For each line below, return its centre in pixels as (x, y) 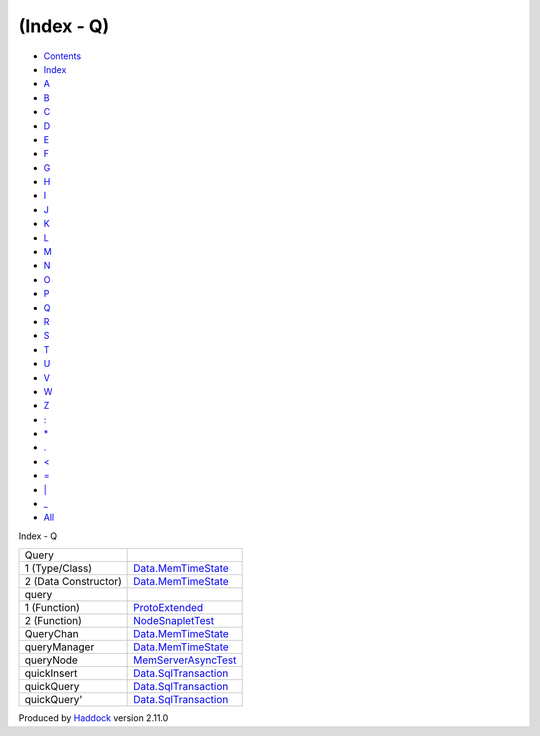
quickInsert (51, 673)
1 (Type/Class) (58, 568)
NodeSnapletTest (174, 621)
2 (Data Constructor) (73, 582)
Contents (62, 56)
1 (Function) (52, 608)
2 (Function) (53, 621)
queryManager (59, 647)
